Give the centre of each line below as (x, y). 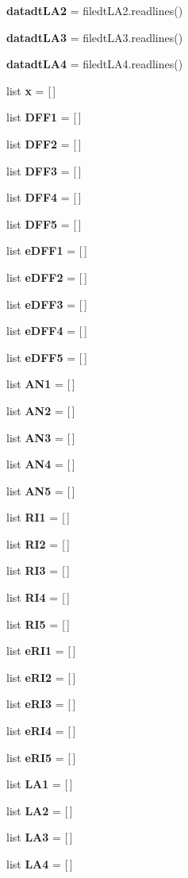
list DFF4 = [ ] (44, 197)
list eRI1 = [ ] (41, 651)
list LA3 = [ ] (40, 837)
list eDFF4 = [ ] (47, 331)
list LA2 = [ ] (40, 810)
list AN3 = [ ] (41, 437)
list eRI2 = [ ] (41, 677)
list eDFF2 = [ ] (47, 277)
